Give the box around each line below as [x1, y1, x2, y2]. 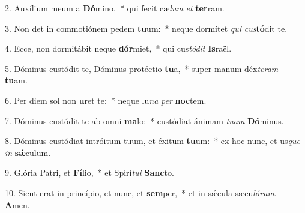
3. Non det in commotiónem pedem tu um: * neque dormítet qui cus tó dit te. [5, 22, 288, 34]
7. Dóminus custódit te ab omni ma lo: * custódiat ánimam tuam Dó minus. [5, 114, 284, 127]
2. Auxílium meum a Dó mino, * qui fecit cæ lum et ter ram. [5, 2, 225, 14]
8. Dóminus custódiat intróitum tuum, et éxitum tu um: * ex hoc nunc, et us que [5, 134, 300, 147]
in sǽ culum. [5, 146, 51, 158]
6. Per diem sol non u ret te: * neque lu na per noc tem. [5, 94, 207, 106]
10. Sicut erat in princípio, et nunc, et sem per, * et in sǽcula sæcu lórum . [5, 186, 277, 199]
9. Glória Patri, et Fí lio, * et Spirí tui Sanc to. [5, 166, 174, 179]
